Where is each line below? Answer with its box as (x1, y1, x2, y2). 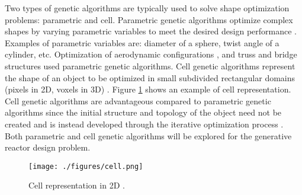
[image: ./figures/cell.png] (28, 162, 143, 171)
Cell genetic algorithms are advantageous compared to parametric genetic (5, 94, 271, 107)
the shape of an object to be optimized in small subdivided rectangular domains (5, 71, 295, 84)
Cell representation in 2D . (28, 179, 125, 191)
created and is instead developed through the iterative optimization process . (5, 117, 284, 130)
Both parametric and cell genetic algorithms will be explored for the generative (5, 129, 292, 142)
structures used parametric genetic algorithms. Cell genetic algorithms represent (5, 59, 295, 72)
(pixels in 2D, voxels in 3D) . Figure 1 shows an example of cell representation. (5, 83, 291, 95)
